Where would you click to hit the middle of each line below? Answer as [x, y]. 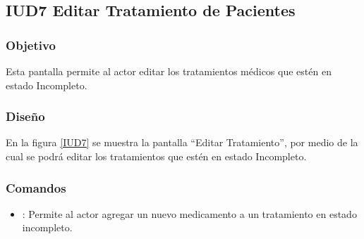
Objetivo [31, 45]
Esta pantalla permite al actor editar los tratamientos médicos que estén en [169, 71]
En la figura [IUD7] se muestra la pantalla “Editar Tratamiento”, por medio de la [182, 142]
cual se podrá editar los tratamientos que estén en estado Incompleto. [156, 156]
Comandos [36, 187]
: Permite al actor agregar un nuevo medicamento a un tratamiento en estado [189, 213]
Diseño [25, 116]
